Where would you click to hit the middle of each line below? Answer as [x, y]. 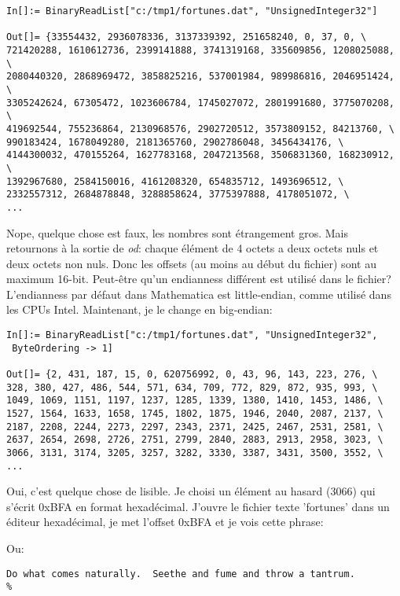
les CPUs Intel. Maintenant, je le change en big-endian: [139, 309]
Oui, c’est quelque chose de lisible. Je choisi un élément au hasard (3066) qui [191, 491]
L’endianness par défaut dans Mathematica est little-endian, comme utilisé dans [199, 294]
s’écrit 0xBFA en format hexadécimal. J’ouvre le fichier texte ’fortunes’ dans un [198, 506]
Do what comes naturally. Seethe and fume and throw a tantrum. [181, 574]
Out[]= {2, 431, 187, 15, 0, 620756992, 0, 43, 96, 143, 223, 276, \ [192, 375]
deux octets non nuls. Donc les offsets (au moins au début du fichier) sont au [191, 263]
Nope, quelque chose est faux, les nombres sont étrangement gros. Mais [177, 232]
